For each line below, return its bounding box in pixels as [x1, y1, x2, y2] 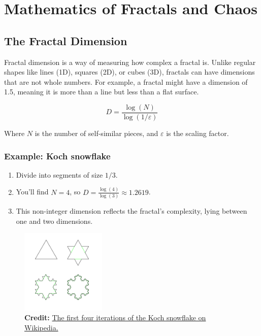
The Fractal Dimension [4, 32, 127, 48]
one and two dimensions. [16, 215, 93, 226]
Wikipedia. [24, 322, 58, 333]
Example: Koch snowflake [4, 149, 111, 162]
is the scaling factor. [166, 128, 229, 139]
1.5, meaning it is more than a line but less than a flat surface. [4, 86, 199, 97]
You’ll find [16, 186, 49, 197]
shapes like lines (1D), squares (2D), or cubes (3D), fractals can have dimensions [4, 66, 255, 77]
